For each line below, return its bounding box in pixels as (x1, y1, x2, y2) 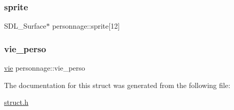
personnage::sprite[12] (52, 20, 120, 31)
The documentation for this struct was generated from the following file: (4, 79, 230, 90)
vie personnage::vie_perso (4, 62, 85, 73)
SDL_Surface (4, 20, 46, 31)
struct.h (4, 97, 29, 107)
